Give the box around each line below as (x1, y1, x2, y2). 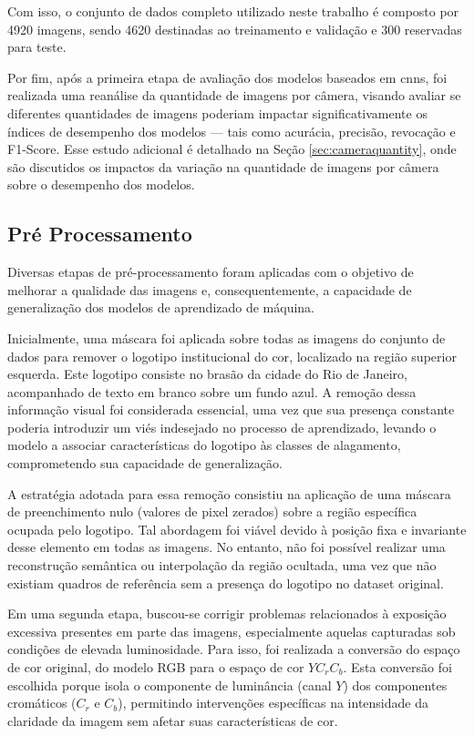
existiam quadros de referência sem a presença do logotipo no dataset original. (7, 573, 444, 592)
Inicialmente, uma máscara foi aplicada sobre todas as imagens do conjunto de (7, 328, 446, 347)
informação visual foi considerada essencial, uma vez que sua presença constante (7, 400, 455, 419)
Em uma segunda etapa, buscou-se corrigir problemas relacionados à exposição (7, 604, 447, 623)
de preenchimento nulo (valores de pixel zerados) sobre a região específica (7, 502, 417, 521)
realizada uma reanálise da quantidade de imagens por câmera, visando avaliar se (7, 86, 461, 105)
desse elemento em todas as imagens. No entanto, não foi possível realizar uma (7, 537, 446, 557)
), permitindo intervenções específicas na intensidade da (118, 693, 428, 712)
